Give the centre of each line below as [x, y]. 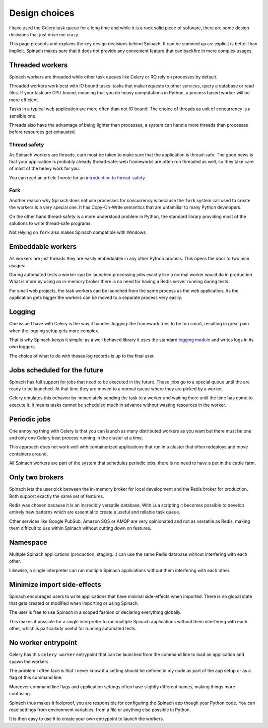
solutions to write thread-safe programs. [50, 223]
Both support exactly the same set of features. [57, 496]
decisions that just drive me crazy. [44, 34]
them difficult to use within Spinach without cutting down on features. [80, 528]
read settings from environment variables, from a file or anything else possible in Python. [100, 710]
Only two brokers [36, 477]
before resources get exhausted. [43, 132]
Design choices [42, 13]
